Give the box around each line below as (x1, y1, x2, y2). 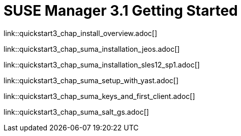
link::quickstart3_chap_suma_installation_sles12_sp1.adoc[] (4, 60, 200, 69)
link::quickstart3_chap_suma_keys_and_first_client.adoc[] (4, 91, 195, 100)
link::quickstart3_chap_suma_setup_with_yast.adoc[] (4, 76, 179, 85)
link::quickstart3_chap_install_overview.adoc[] (4, 28, 158, 38)
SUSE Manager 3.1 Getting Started (4, 2, 238, 19)
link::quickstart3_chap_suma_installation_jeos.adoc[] (4, 44, 180, 53)
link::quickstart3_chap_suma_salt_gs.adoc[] (4, 107, 149, 116)
